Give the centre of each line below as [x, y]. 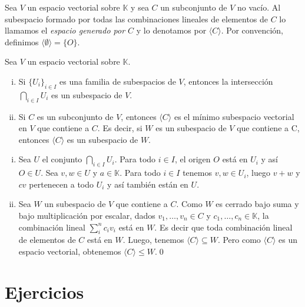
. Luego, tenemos [153, 240]
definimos [22, 41]
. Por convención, [252, 30]
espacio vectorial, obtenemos [70, 251]
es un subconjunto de [75, 116]
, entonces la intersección [228, 81]
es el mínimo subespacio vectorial [234, 116]
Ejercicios [44, 291]
